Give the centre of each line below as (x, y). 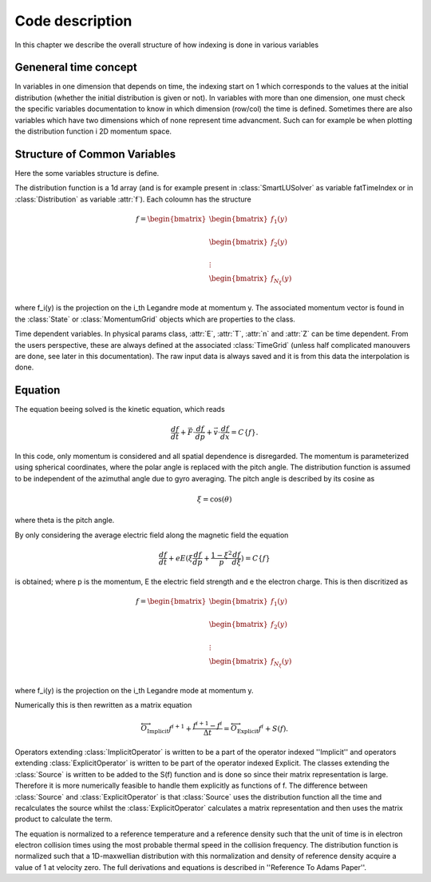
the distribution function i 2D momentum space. (93, 131)
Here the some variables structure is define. (87, 173)
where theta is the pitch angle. (65, 521)
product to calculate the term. (63, 819)
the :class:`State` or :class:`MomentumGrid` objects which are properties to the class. (155, 319)
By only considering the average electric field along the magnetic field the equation (152, 535)
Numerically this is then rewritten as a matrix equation (103, 705)
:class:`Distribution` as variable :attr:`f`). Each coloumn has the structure (133, 199)
